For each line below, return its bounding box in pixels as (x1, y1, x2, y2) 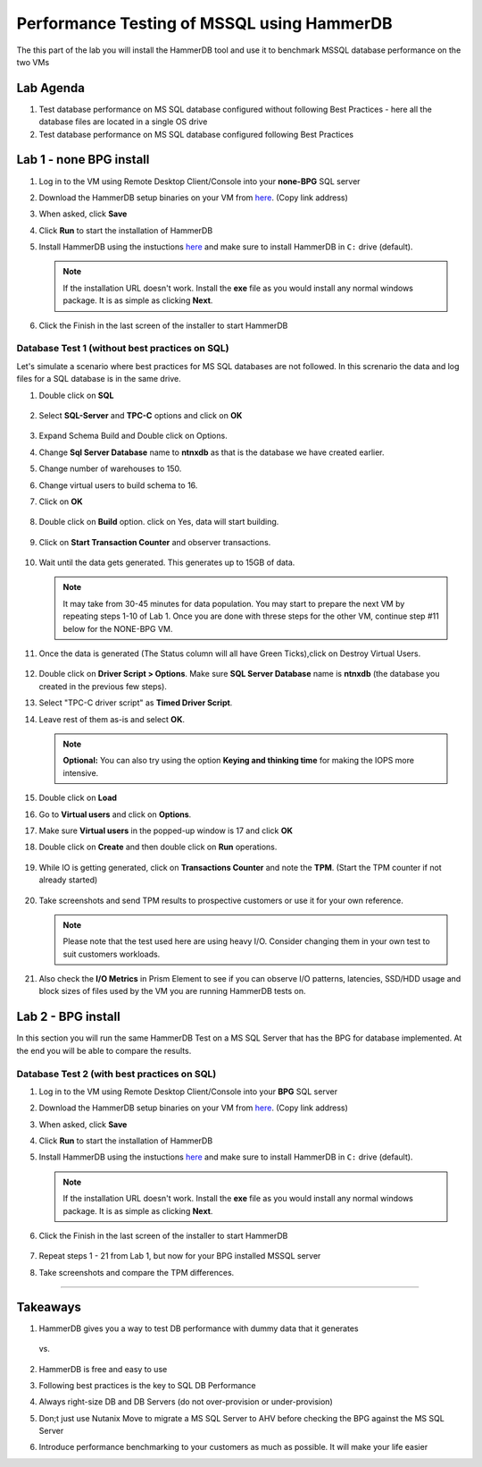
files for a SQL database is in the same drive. (16, 374, 182, 384)
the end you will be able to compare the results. (16, 1045, 192, 1056)
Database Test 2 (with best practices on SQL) (16, 1067, 217, 1080)
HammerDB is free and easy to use (38, 1363, 168, 1374)
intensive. (62, 767, 99, 778)
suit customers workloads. (62, 948, 161, 959)
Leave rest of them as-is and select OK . (38, 713, 185, 724)
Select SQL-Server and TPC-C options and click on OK (38, 409, 243, 420)
